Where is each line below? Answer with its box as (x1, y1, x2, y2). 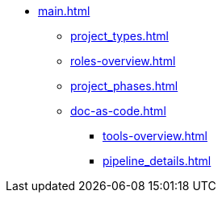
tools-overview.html (103, 129, 207, 143)
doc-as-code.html (70, 104, 166, 118)
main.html (38, 4, 90, 18)
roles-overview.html (70, 54, 176, 68)
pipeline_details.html (103, 154, 212, 168)
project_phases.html (70, 79, 178, 93)
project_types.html (70, 29, 169, 43)
